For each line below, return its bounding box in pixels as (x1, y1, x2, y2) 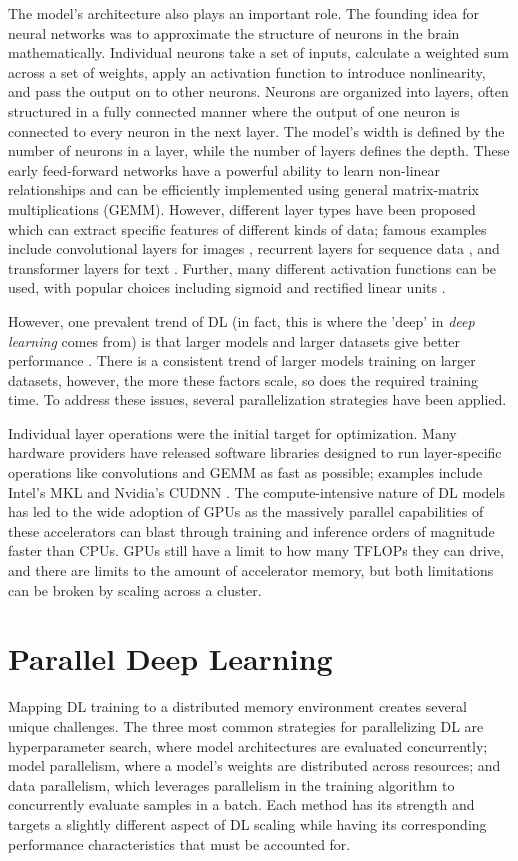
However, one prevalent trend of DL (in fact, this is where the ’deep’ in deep (8, 310, 475, 331)
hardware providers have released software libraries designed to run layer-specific (8, 442, 502, 463)
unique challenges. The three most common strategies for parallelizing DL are (8, 715, 484, 736)
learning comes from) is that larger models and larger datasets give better (8, 330, 460, 351)
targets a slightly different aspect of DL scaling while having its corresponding (8, 813, 487, 834)
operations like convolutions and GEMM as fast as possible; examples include (8, 462, 483, 483)
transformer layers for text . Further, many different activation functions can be (8, 257, 497, 278)
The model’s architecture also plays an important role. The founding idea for (8, 3, 480, 23)
